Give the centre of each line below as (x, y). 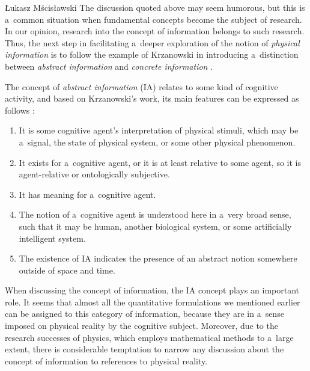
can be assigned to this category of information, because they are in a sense (144, 314)
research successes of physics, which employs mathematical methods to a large (149, 337)
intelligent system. (52, 238)
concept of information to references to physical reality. (106, 360)
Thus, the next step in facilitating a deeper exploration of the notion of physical (152, 42)
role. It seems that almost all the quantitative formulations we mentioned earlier (153, 302)
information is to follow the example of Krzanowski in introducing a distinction (152, 54)
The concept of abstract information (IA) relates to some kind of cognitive (141, 86)
